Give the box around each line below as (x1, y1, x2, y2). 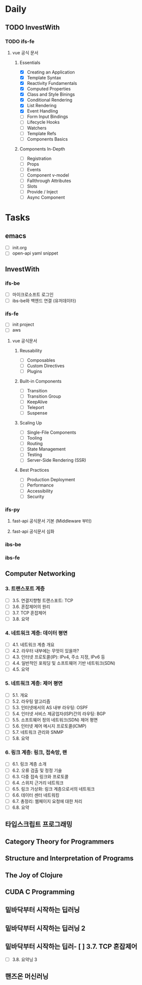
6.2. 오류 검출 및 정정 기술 (12, 767, 63, 773)
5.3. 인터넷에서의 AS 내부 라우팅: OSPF (12, 704, 88, 710)
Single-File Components (27, 429, 76, 435)
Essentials (19, 59, 40, 65)
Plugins (27, 368, 42, 374)
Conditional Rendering (27, 97, 72, 103)
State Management (27, 446, 66, 452)
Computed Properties (27, 86, 71, 92)
